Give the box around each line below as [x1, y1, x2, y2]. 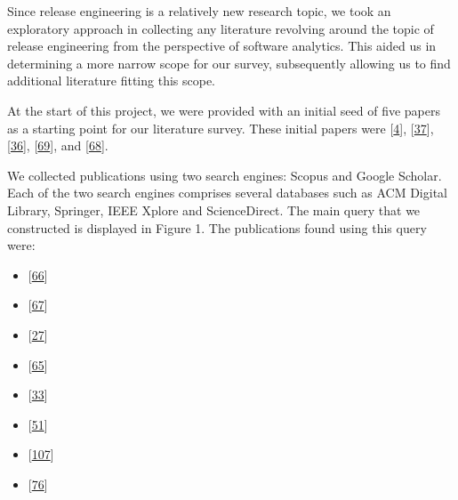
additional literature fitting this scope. [7, 71, 215, 90]
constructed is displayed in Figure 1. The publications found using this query [7, 218, 427, 237]
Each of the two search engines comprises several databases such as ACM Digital [7, 183, 447, 202]
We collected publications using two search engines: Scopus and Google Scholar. [7, 165, 442, 184]
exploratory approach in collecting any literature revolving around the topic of [7, 19, 434, 37]
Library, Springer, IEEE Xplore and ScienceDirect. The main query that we [7, 200, 421, 219]
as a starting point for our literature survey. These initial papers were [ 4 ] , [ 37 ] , [7, 118, 434, 137]
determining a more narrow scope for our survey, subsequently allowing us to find [7, 53, 451, 72]
